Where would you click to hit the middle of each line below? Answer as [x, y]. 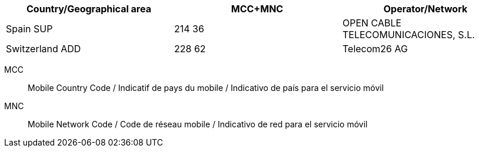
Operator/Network [425, 9]
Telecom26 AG [375, 49]
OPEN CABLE [372, 23]
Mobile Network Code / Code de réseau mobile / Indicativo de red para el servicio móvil [198, 124]
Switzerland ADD [44, 49]
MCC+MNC [257, 9]
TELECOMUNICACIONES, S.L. [408, 35]
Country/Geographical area [89, 9]
